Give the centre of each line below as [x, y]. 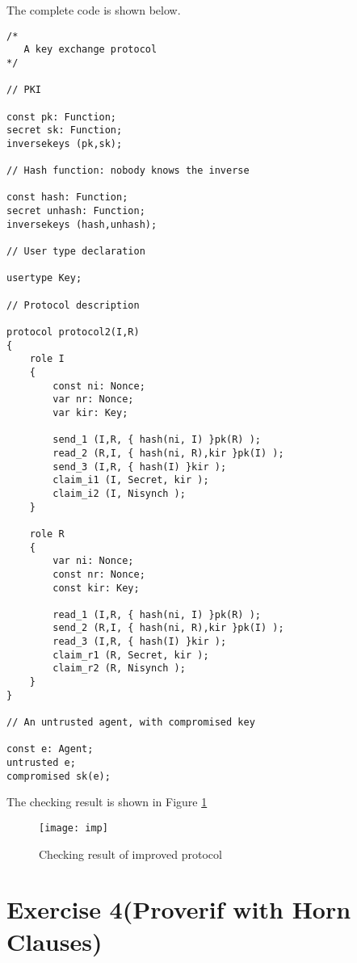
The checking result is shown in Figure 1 [107, 802]
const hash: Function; [67, 198]
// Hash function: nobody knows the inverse [128, 171]
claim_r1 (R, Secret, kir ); [131, 655]
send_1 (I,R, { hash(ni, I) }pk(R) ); [157, 440]
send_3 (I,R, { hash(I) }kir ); [140, 467]
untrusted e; [41, 763]
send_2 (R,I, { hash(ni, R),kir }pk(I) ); [168, 628]
